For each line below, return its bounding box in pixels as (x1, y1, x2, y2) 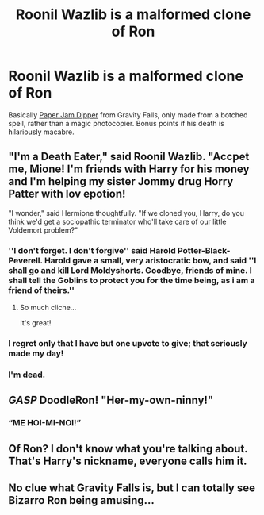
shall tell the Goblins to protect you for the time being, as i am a (8, 275, 255, 286)
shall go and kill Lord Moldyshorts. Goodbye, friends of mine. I (8, 264, 252, 275)
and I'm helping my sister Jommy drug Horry (8, 175, 234, 188)
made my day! (8, 348, 64, 359)
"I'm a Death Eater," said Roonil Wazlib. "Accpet (8, 150, 250, 163)
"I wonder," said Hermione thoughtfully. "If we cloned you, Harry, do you (8, 208, 244, 217)
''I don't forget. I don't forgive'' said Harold (8, 244, 176, 256)
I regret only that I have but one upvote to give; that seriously (8, 337, 247, 348)
